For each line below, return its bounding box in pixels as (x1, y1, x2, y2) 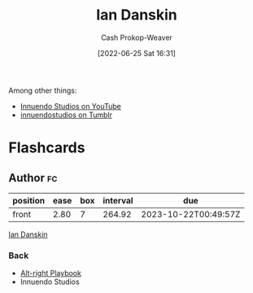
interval (103, 195, 133, 206)
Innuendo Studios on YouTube (20, 101, 122, 111)
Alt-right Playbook (20, 269, 81, 278)
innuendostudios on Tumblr (20, 110, 112, 120)
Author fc (8, 171, 58, 185)
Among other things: (8, 85, 77, 95)
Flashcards (8, 138, 85, 157)
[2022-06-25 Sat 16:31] (97, 48, 177, 58)
